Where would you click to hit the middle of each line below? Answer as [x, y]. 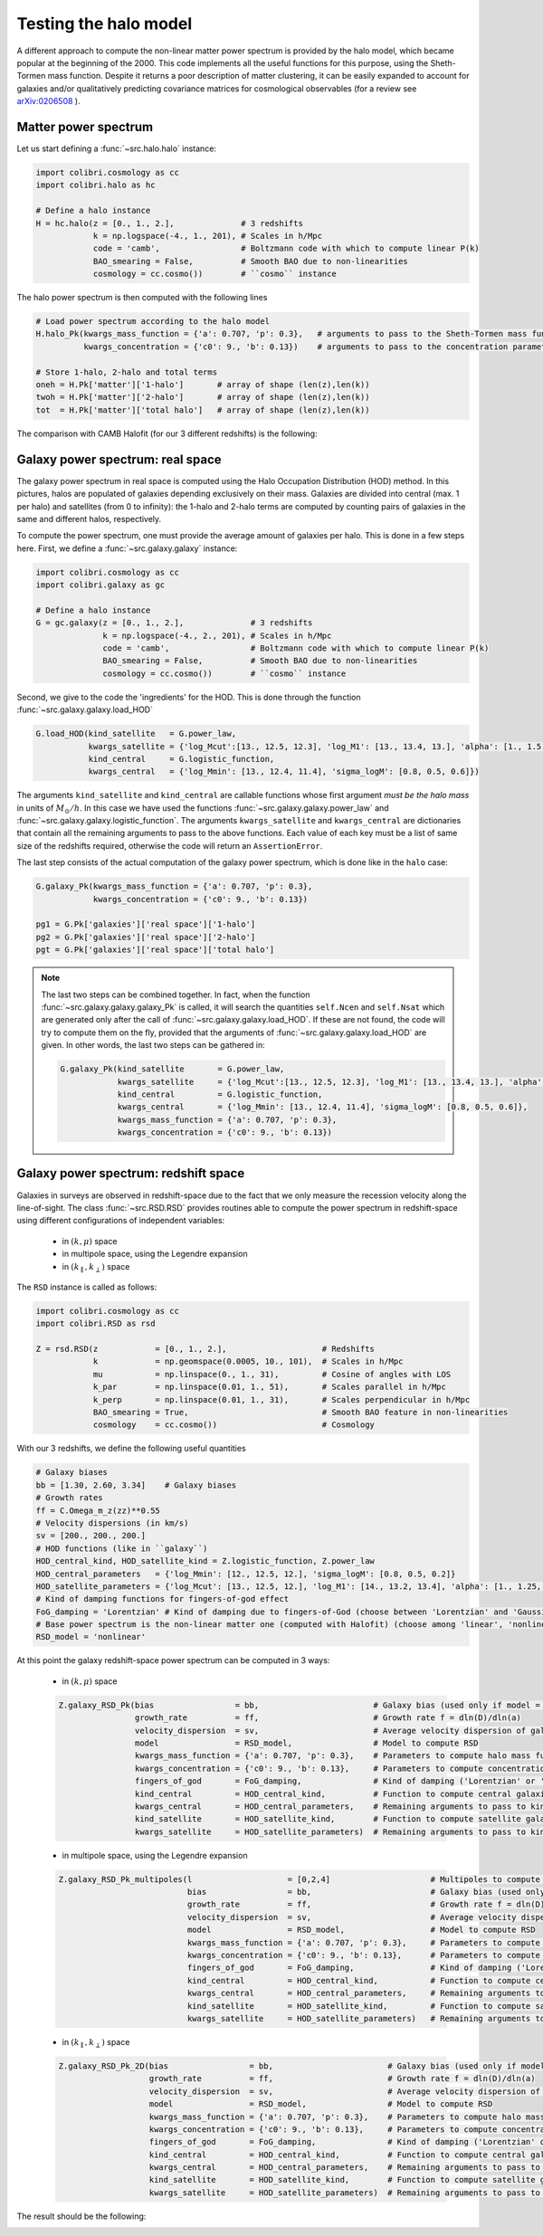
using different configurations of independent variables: [121, 1221]
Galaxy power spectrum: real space [119, 459]
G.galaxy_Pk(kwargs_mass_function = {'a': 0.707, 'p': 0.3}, [174, 886]
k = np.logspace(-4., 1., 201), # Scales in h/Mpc [208, 236]
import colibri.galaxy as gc [100, 585]
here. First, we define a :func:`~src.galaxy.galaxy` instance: [127, 548]
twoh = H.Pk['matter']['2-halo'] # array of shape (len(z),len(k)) [203, 397]
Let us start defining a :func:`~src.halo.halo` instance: [117, 148]
